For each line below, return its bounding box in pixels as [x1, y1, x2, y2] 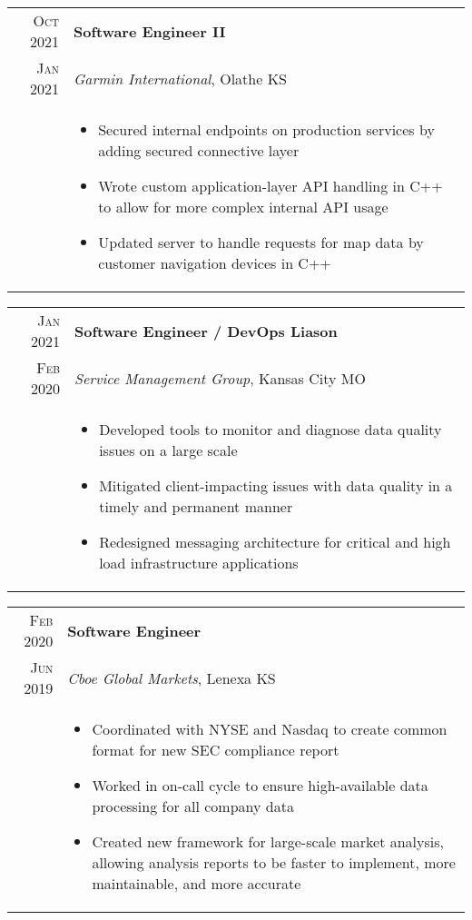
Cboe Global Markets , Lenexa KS [67, 667, 276, 688]
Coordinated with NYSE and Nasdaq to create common [92, 718, 447, 739]
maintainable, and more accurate [92, 873, 301, 894]
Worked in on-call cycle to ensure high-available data [92, 775, 428, 796]
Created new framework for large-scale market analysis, [92, 831, 445, 852]
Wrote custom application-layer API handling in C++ [98, 175, 443, 196]
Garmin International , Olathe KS [73, 67, 287, 89]
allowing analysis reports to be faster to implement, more [92, 852, 456, 873]
